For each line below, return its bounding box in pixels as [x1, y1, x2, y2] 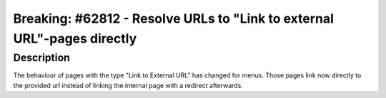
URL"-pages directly [13, 31, 137, 46]
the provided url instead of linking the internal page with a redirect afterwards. [13, 81, 243, 89]
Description [13, 51, 71, 64]
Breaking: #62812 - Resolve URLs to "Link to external [13, 11, 334, 26]
